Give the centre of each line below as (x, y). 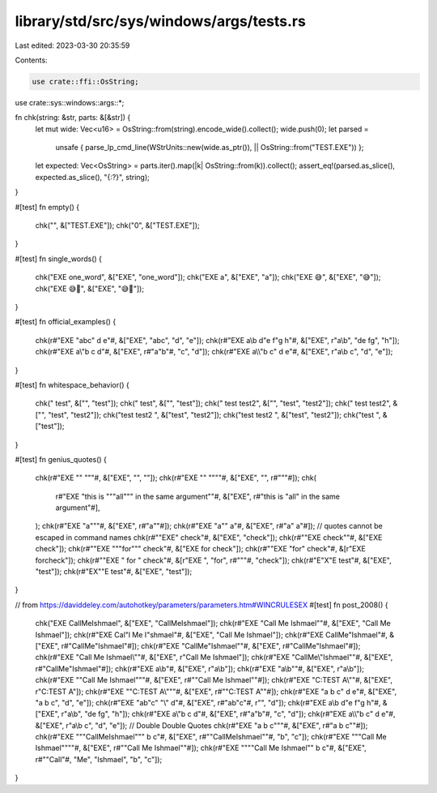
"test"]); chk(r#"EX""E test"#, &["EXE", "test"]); (114, 572)
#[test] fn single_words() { (59, 259)
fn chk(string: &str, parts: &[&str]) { (73, 118)
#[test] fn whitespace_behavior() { (72, 384)
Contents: (31, 60)
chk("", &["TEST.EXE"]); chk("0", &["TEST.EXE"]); (117, 225)
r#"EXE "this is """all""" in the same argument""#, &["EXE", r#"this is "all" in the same (197, 496)
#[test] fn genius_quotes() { (61, 459)
